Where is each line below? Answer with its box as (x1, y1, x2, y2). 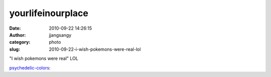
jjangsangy (49, 32, 72, 38)
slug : (9, 46, 20, 52)
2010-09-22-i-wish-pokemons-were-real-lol (49, 46, 141, 52)
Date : (9, 25, 21, 31)
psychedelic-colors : (9, 64, 51, 70)
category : (9, 39, 31, 45)
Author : (9, 32, 26, 38)
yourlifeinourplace (9, 8, 89, 19)
